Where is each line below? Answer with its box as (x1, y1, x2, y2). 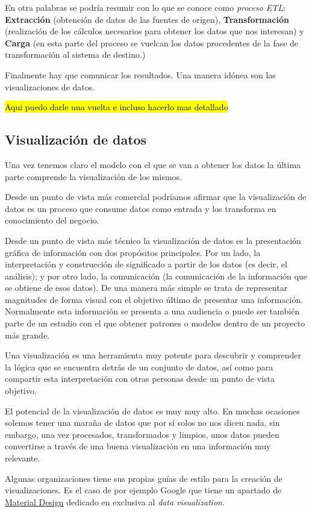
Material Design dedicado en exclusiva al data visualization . (5, 495, 225, 508)
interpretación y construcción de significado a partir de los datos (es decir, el (5, 258, 287, 270)
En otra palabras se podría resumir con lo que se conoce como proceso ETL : (5, 1, 285, 13)
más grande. (5, 328, 50, 341)
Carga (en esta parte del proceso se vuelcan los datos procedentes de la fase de (5, 36, 299, 49)
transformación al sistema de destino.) (5, 48, 146, 61)
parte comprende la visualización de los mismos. (5, 170, 182, 183)
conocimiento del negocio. (5, 214, 99, 226)
